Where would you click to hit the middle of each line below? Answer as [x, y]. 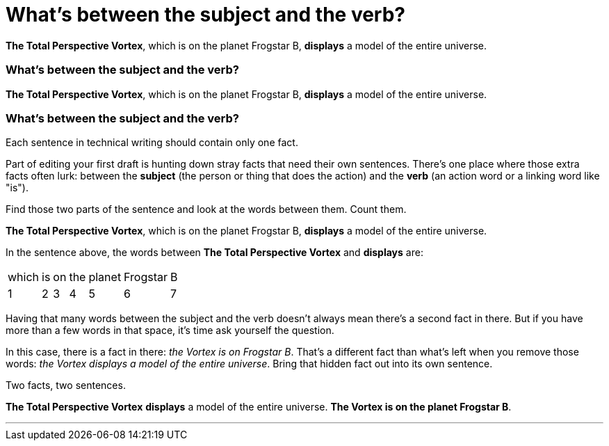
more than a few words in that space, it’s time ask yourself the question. [170, 330]
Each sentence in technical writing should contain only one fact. [152, 143]
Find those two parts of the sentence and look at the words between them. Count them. [206, 209]
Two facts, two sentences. [66, 385]
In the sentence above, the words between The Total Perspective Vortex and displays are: [214, 253]
